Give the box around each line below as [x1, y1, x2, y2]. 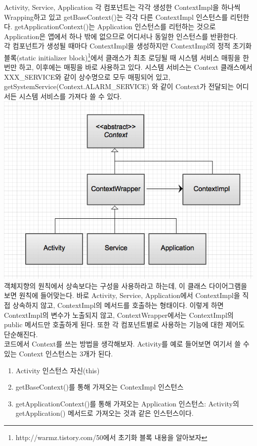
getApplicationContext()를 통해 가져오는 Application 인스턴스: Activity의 [15, 398, 239, 408]
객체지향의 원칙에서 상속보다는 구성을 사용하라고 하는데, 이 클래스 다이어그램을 [4, 280, 247, 291]
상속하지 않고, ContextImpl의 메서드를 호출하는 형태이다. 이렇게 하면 [12, 300, 224, 310]
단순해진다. [4, 329, 38, 339]
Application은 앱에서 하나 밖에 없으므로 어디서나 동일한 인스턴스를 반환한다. [4, 31, 238, 41]
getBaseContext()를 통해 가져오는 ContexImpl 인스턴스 [15, 382, 184, 392]
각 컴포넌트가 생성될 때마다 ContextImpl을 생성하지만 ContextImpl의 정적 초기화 [4, 41, 252, 51]
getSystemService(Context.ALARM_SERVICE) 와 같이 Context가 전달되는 [4, 81, 234, 92]
